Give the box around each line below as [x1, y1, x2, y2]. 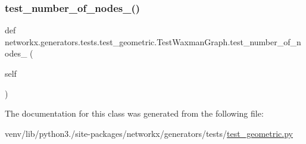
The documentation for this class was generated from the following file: [5, 107, 264, 120]
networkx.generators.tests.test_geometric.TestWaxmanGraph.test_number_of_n [5, 35, 301, 48]
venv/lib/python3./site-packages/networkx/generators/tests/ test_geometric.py [5, 127, 293, 139]
